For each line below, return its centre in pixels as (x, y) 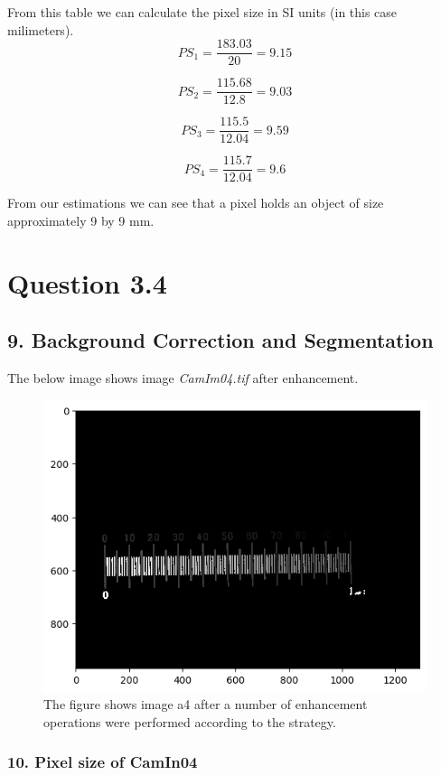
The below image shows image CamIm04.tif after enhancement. (183, 378)
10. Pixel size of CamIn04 (103, 762)
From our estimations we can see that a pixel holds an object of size (196, 203)
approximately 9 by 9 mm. (81, 221)
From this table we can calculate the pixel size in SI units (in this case (202, 12)
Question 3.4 (87, 282)
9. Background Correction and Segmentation (220, 340)
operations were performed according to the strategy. (190, 721)
